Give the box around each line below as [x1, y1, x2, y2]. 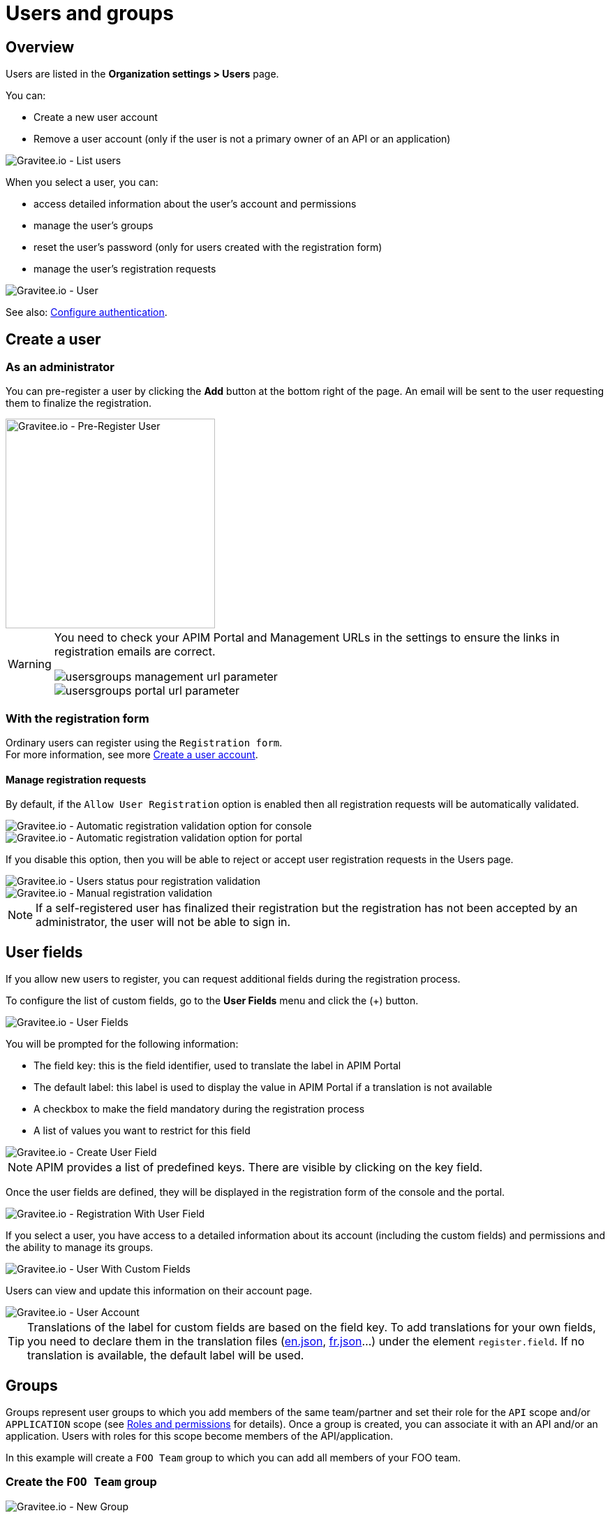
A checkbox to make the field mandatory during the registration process [34, 1103, 365, 1115]
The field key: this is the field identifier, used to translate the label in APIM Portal [34, 1060, 401, 1072]
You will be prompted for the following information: [6, 1038, 239, 1050]
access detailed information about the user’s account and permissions [34, 198, 357, 210]
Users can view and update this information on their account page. [6, 1285, 313, 1297]
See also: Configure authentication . [6, 306, 168, 319]
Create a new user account [34, 111, 158, 124]
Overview [6, 38, 75, 56]
